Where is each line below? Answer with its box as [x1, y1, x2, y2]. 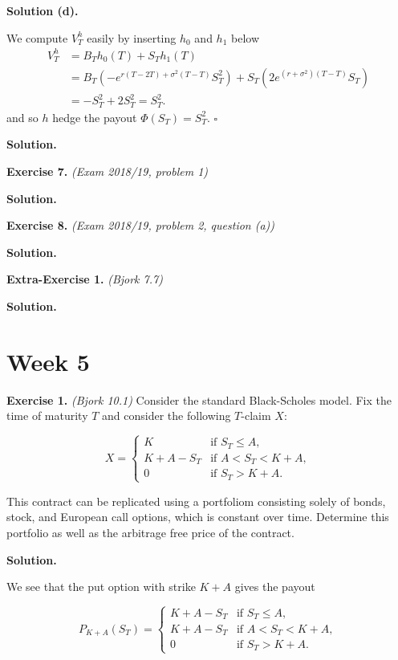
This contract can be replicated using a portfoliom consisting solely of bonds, [6, 492, 386, 509]
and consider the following [102, 407, 231, 424]
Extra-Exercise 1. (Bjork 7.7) [6, 271, 163, 287]
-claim [241, 407, 271, 424]
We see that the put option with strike [6, 578, 196, 595]
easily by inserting [87, 29, 177, 46]
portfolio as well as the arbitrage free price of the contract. [6, 524, 294, 540]
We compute [6, 29, 68, 46]
